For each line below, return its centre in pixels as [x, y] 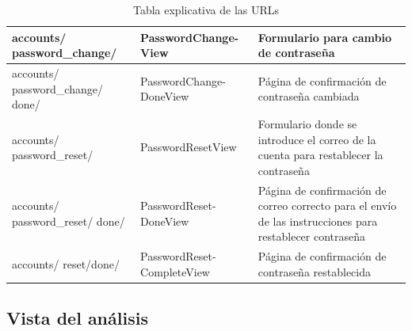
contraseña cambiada [309, 96]
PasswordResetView [189, 147]
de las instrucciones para [318, 221]
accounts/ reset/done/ [66, 264]
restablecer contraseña [312, 236]
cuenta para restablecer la [320, 155]
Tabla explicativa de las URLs [206, 10]
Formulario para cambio [325, 37]
